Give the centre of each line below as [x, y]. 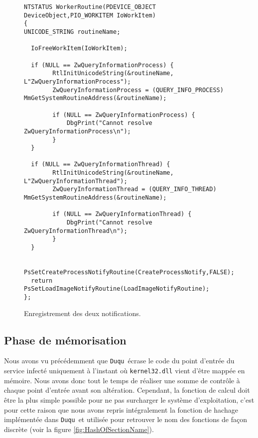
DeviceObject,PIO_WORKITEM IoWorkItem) [90, 15]
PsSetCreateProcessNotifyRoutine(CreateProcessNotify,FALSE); [129, 272]
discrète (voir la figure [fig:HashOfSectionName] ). [79, 429]
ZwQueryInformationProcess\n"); [77, 131]
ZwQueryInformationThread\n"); [76, 231]
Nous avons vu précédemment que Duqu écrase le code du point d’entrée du [119, 361]
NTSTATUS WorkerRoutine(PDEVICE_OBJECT [90, 7]
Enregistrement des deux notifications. [82, 313]
